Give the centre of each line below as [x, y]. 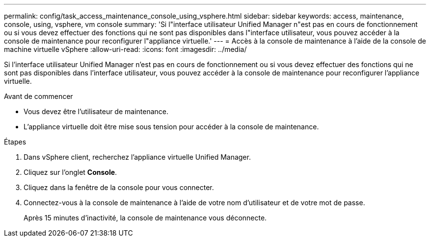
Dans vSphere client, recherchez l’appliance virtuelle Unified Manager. [137, 157]
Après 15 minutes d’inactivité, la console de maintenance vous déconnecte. [145, 218]
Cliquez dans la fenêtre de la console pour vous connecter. [119, 187]
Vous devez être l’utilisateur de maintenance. [96, 111]
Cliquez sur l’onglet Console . [70, 172]
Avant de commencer [39, 96]
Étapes [15, 142]
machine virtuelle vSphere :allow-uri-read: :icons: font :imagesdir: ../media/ [125, 49]
